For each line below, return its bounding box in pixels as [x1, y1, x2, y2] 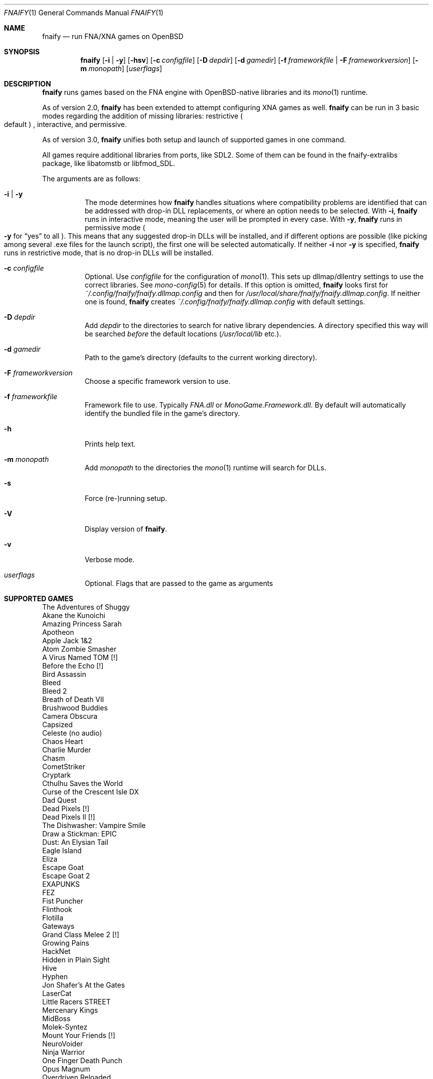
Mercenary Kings [42, 1006, 98, 1014]
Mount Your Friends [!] [42, 1031, 116, 1039]
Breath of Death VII [42, 695, 104, 704]
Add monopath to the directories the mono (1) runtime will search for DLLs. [85, 463, 326, 472]
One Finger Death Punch [42, 1056, 123, 1065]
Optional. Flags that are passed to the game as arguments [85, 579, 273, 587]
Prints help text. [85, 440, 136, 448]
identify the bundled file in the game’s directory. [85, 409, 240, 417]
